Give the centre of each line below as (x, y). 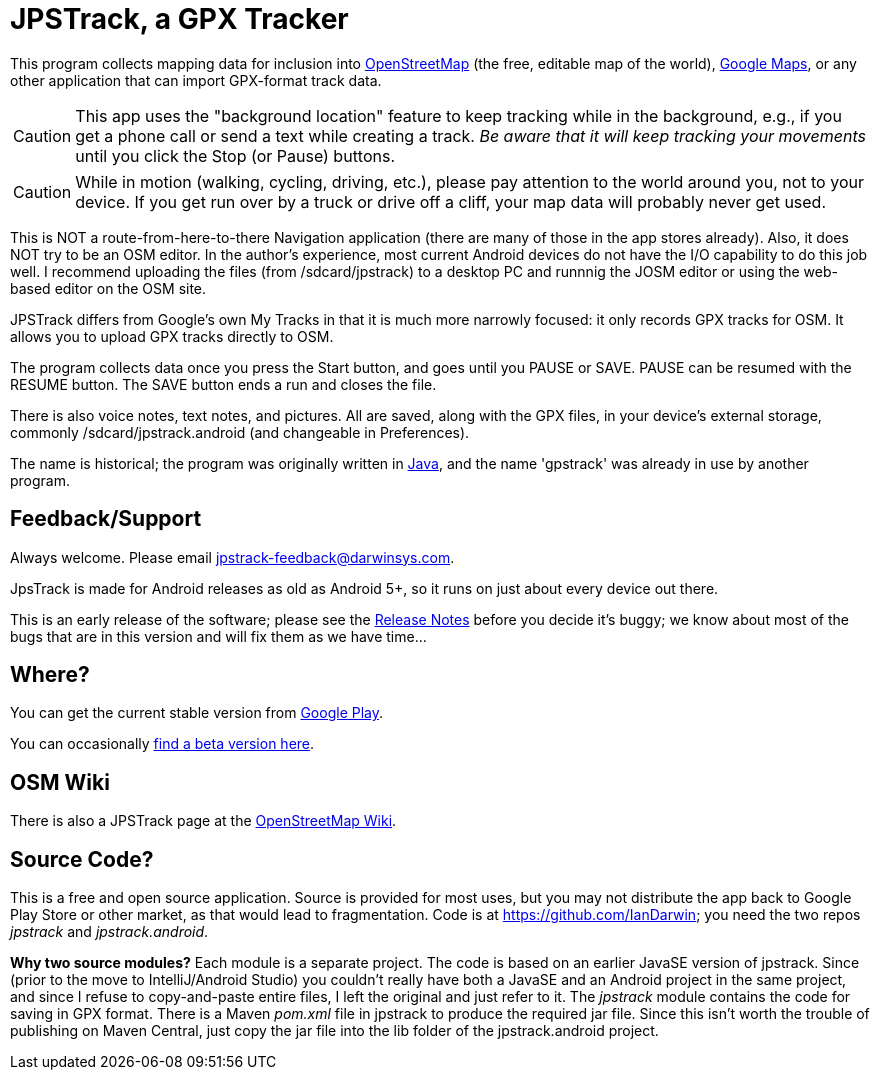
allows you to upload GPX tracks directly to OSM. (172, 336)
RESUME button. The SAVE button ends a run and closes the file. (223, 384)
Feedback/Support (106, 519)
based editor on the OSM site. (108, 288)
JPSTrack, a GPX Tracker (179, 19)
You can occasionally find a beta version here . (162, 744)
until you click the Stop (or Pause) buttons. (235, 155)
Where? (50, 675)
